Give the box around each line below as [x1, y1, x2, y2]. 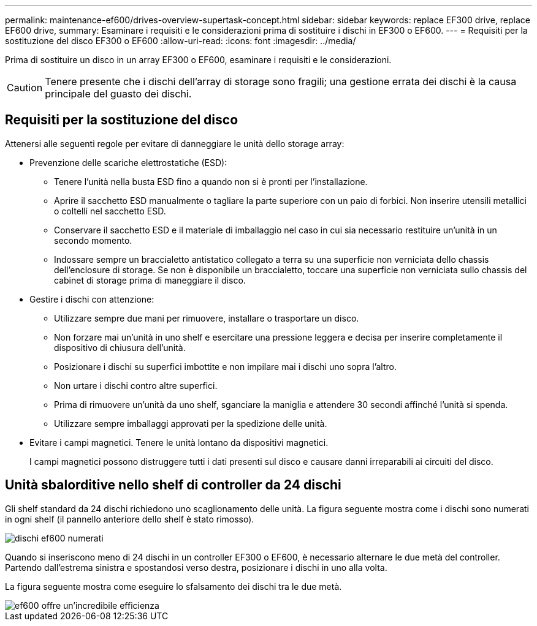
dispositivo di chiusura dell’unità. [54, 342, 186, 353]
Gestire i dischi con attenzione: [29, 293, 154, 304]
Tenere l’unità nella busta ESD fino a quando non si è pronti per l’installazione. [54, 176, 368, 187]
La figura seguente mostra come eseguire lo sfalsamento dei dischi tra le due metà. [5, 581, 342, 592]
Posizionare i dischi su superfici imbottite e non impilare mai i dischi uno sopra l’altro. [54, 361, 397, 372]
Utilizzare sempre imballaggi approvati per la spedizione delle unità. [54, 418, 327, 429]
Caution [7, 81, 43, 94]
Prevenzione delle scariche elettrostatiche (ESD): [29, 157, 227, 168]
